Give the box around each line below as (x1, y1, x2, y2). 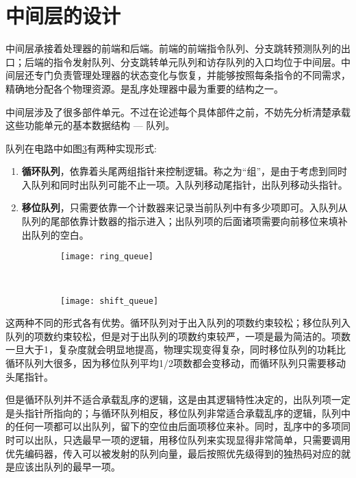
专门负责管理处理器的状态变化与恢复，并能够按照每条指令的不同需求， (34, 68, 351, 82)
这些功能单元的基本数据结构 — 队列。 (5, 118, 175, 132)
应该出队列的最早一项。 (14, 459, 120, 474)
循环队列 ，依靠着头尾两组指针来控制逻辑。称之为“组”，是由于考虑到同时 (21, 164, 348, 178)
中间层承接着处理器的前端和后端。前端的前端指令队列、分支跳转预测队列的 (5, 41, 341, 56)
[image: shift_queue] (60, 296, 159, 306)
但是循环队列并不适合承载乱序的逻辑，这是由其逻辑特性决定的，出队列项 (5, 392, 331, 407)
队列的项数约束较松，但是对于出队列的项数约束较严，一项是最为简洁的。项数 (5, 328, 351, 343)
